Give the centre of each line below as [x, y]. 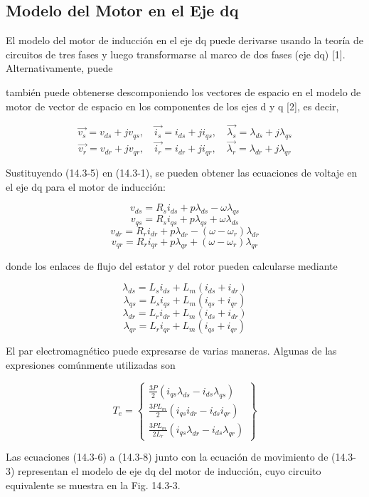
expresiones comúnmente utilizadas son [91, 364]
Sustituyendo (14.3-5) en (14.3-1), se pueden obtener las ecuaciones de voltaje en [182, 173]
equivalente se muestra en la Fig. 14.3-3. [93, 485]
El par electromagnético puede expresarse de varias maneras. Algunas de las [171, 351]
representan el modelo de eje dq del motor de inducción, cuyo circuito [170, 471]
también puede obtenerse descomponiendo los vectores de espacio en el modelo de [183, 91]
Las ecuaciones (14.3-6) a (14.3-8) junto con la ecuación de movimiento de [167, 457]
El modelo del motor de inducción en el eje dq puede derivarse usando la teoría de [184, 40]
